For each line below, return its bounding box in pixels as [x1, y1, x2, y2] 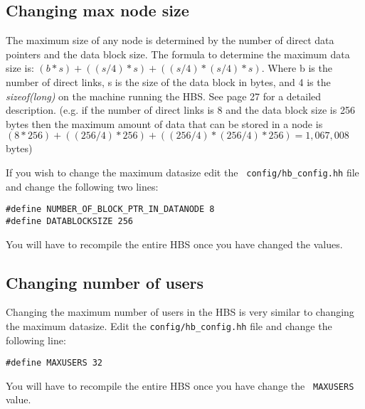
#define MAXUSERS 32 [6, 358, 103, 368]
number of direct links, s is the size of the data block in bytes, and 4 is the [6, 74, 331, 89]
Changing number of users [6, 271, 204, 293]
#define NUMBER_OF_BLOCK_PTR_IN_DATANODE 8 [6, 204, 215, 215]
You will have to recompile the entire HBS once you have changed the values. [6, 236, 343, 251]
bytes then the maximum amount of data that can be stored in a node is [6, 116, 323, 131]
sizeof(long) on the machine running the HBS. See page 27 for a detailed [6, 88, 322, 103]
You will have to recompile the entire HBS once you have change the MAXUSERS [6, 378, 354, 393]
